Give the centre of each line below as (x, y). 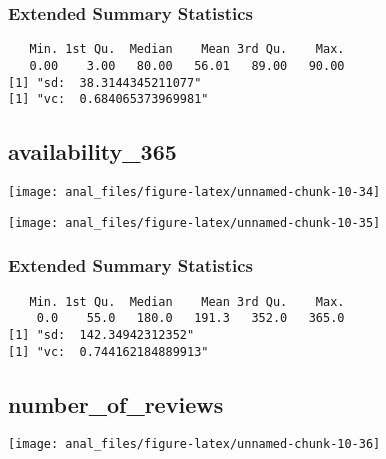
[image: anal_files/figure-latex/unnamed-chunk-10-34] (194, 192)
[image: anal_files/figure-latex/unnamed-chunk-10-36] (194, 444)
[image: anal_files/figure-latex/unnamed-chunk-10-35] (194, 222)
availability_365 (92, 151)
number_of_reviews (116, 403)
